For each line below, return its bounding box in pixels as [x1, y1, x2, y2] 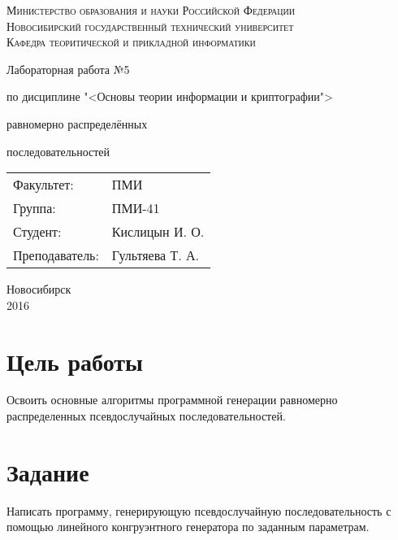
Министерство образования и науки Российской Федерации [6, 2, 295, 18]
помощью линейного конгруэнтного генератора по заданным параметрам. [6, 518, 370, 535]
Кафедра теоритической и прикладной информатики [6, 33, 256, 50]
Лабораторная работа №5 [6, 60, 130, 77]
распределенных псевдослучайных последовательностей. [6, 407, 286, 425]
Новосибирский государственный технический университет [6, 17, 294, 34]
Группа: [13, 198, 56, 218]
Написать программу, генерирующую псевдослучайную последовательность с [6, 502, 392, 519]
